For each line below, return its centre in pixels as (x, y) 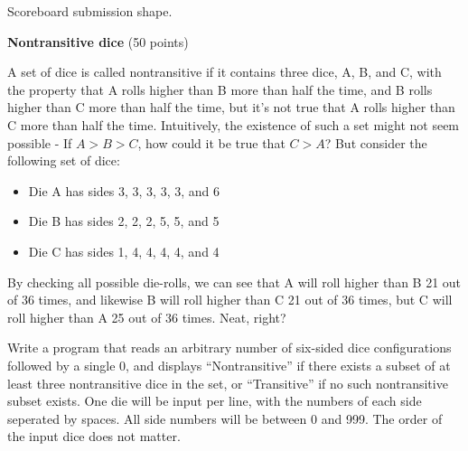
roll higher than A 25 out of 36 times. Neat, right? (147, 317)
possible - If (40, 142)
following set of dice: (64, 160)
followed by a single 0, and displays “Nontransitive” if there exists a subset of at (229, 365)
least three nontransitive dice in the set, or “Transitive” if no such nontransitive (228, 383)
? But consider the (376, 142)
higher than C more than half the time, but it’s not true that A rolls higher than (231, 107)
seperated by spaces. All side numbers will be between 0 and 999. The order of (225, 418)
